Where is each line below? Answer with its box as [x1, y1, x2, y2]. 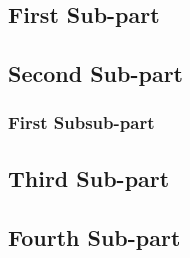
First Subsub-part [8, 110, 155, 135]
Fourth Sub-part [8, 221, 181, 252]
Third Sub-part [8, 162, 170, 193]
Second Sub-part [8, 58, 183, 89]
